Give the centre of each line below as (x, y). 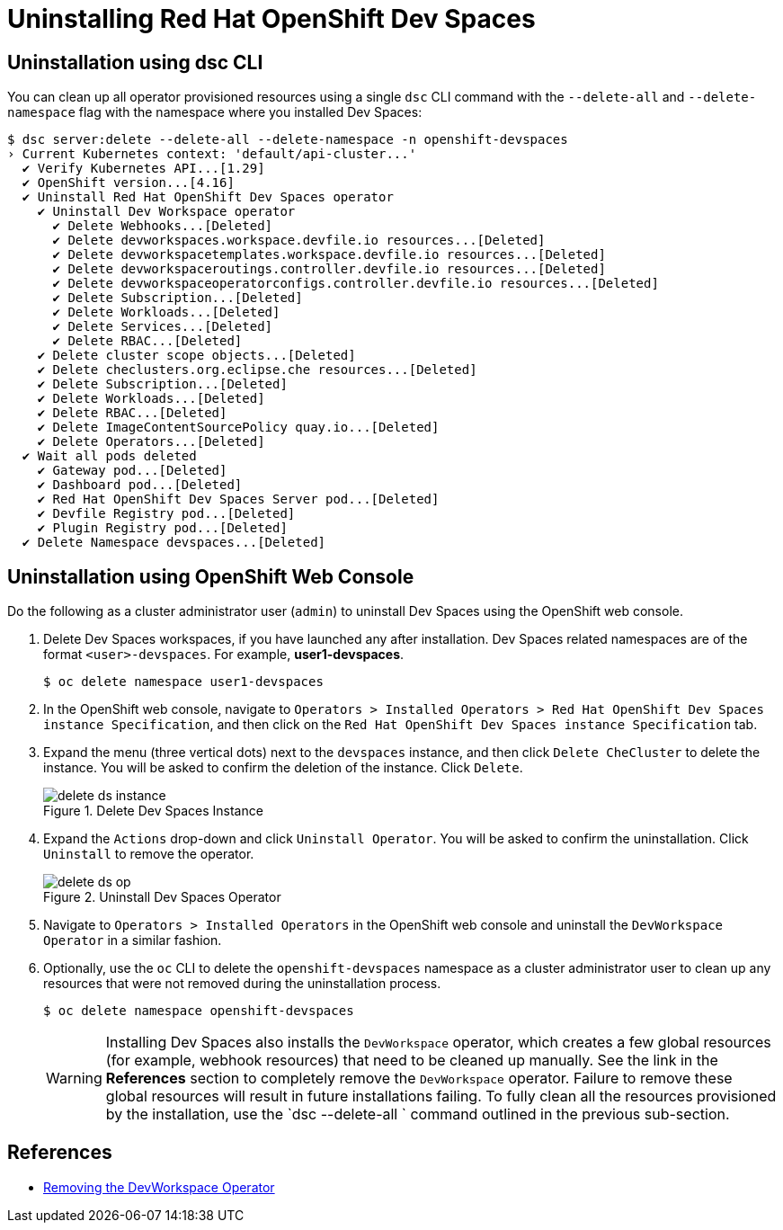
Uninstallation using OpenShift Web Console (211, 576)
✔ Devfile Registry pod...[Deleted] (166, 514)
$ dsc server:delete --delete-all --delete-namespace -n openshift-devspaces (288, 140)
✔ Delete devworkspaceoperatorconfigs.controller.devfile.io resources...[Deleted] (356, 284)
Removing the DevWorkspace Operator (159, 1187)
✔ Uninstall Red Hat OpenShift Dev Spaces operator (208, 197)
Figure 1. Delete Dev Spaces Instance (153, 811)
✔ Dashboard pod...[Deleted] (140, 485)
